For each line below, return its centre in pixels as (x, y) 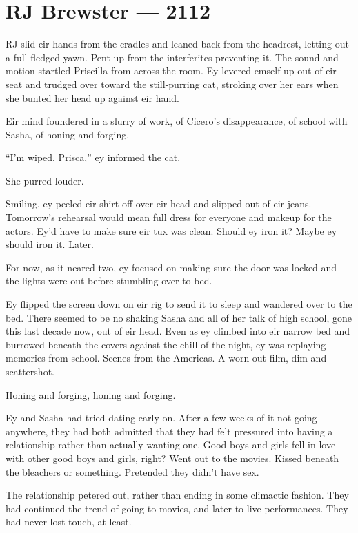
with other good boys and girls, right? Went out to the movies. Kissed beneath (172, 458)
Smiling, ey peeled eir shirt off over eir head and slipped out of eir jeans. (159, 203)
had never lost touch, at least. (69, 522)
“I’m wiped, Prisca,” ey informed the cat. (93, 157)
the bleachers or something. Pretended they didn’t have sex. (132, 471)
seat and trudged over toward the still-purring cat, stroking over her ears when (172, 84)
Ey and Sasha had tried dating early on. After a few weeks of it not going (161, 418)
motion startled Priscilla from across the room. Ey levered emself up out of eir (171, 71)
